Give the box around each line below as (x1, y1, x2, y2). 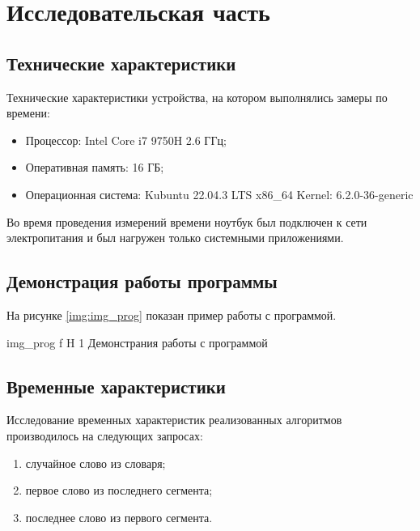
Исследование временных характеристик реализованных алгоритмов (6, 411, 342, 428)
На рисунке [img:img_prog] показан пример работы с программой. (6, 306, 337, 323)
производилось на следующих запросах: (6, 427, 203, 444)
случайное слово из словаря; (25, 454, 166, 471)
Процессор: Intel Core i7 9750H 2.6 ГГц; (25, 131, 227, 148)
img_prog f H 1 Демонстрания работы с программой (6, 333, 268, 350)
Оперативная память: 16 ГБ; (25, 159, 164, 176)
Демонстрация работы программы (6, 269, 278, 294)
